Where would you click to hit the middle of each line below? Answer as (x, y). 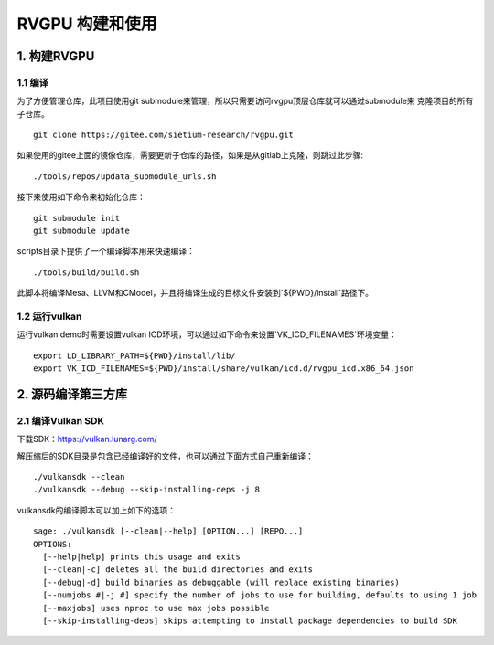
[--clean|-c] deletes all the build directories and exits (177, 570)
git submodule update (81, 231)
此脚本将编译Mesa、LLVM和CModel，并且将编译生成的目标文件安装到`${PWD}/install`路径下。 (195, 293)
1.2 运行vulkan (49, 316)
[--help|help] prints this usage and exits (142, 557)
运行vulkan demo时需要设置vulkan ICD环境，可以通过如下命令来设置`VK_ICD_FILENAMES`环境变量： (207, 334)
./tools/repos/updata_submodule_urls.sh (125, 176)
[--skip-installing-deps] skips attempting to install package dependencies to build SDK (250, 620)
